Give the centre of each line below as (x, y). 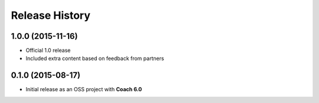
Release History (51, 15)
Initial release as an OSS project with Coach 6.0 (84, 89)
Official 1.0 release (48, 51)
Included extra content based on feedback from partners (95, 58)
